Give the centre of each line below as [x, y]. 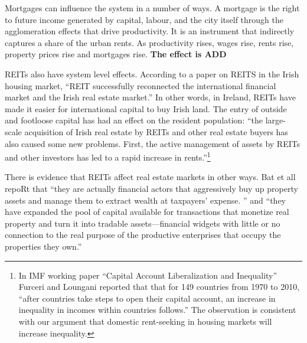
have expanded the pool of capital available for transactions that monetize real [147, 212]
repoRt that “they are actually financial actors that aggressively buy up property [151, 188]
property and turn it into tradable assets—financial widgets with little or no [143, 223]
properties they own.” [43, 246]
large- [275, 120]
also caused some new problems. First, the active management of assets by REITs [153, 143]
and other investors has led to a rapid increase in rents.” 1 [108, 156]
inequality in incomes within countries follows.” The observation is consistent [157, 310]
